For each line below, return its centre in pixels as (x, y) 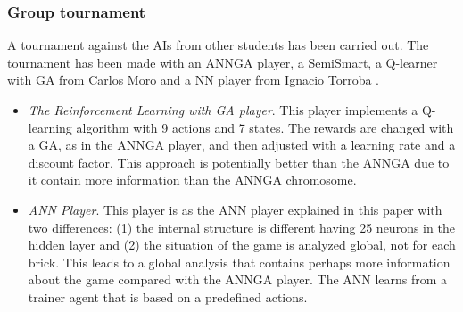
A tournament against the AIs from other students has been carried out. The (218, 45)
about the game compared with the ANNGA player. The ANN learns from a (238, 279)
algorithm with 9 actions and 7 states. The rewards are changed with (265, 127)
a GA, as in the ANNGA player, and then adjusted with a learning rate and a (242, 145)
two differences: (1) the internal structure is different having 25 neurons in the (241, 227)
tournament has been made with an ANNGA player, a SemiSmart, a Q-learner (223, 62)
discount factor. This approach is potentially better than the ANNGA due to (239, 162)
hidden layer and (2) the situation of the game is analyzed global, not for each (242, 245)
